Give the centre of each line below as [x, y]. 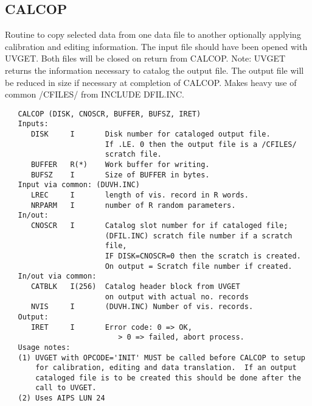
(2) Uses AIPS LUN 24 [61, 398]
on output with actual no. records [177, 297]
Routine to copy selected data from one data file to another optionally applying [153, 34]
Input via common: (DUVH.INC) [79, 185]
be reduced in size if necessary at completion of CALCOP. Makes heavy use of [151, 82]
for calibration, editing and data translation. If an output [166, 368]
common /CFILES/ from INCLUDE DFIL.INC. [95, 94]
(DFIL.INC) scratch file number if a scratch [199, 236]
